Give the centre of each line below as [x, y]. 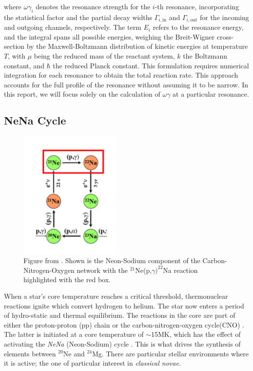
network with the [102, 270]
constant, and [24, 65]
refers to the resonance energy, [198, 27]
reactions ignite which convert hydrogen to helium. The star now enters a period [124, 305]
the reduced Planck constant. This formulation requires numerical [151, 65]
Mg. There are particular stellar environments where [170, 353]
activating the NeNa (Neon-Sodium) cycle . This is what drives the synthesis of [122, 343]
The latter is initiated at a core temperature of [74, 334]
